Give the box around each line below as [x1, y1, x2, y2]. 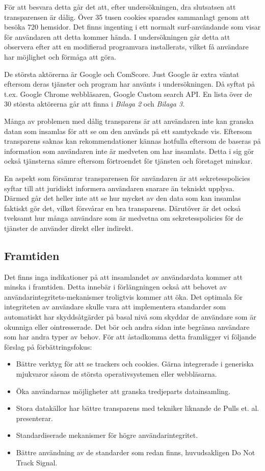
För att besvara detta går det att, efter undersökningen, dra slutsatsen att [4, 2, 236, 12]
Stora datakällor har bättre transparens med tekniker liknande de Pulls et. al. [16, 403, 259, 413]
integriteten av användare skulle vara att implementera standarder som [4, 301, 226, 312]
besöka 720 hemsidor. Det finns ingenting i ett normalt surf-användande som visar [4, 21, 261, 32]
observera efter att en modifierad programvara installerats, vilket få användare [4, 41, 249, 52]
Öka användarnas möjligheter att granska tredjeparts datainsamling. [16, 385, 230, 396]
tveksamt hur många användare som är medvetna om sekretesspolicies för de [4, 213, 243, 223]
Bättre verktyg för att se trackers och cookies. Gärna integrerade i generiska [16, 358, 254, 369]
